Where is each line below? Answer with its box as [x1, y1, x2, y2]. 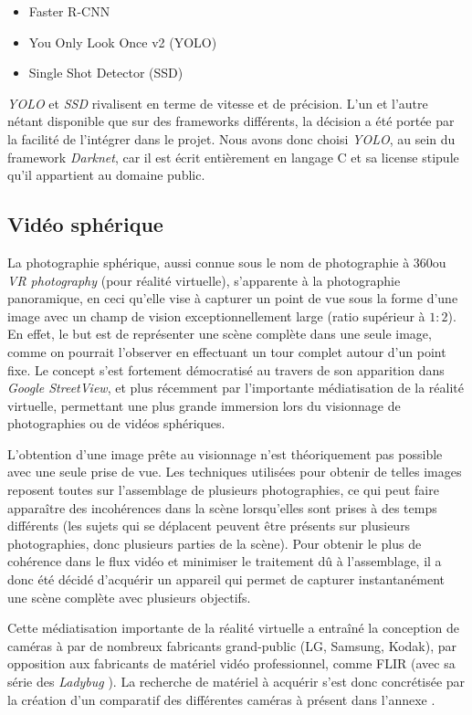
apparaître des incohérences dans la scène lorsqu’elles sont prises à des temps [7, 498, 437, 517]
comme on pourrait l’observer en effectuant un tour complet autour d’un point [7, 342, 446, 361]
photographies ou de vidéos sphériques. [7, 414, 226, 433]
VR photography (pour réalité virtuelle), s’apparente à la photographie [7, 270, 401, 289]
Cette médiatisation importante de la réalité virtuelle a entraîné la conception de [7, 618, 459, 637]
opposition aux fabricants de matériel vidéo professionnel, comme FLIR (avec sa [7, 654, 456, 673]
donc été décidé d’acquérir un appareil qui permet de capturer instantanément [7, 570, 446, 589]
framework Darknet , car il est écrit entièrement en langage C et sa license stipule [7, 147, 459, 166]
